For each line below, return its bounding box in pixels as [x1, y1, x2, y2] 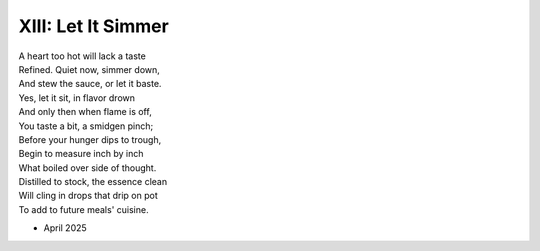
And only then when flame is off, [18, 106, 152, 118]
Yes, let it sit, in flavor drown [18, 91, 135, 104]
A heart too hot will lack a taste [18, 50, 147, 62]
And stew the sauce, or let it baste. [18, 78, 162, 90]
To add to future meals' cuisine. [18, 203, 149, 215]
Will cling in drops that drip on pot [18, 190, 159, 202]
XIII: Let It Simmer [18, 15, 169, 37]
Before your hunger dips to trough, [18, 133, 162, 145]
